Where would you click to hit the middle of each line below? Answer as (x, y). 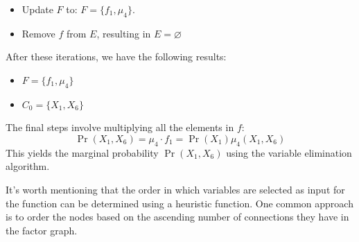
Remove (38, 33)
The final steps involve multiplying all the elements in (120, 127)
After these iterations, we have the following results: (116, 57)
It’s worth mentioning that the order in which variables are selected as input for (175, 189)
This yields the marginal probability (82, 152)
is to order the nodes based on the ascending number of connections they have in (177, 217)
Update (37, 9)
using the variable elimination (289, 152)
